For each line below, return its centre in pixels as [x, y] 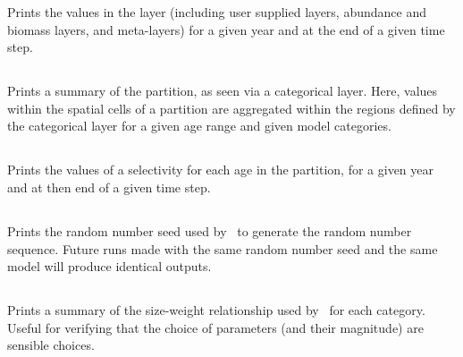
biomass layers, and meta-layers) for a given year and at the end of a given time [226, 29]
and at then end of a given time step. [109, 187]
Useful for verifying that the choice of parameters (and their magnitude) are [215, 327]
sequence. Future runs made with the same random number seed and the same [223, 248]
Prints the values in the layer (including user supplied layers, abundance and [217, 12]
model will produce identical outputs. [109, 266]
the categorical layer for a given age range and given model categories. [199, 126]
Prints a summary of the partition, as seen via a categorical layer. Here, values [223, 91]
